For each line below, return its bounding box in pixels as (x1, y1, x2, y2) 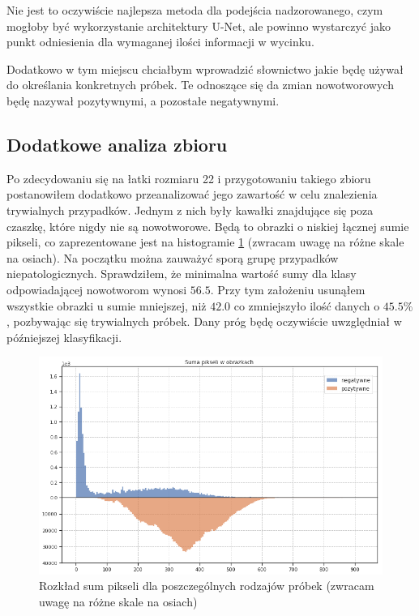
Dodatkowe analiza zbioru (6, 131, 228, 156)
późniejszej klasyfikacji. (6, 328, 122, 345)
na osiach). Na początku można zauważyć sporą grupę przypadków (6, 249, 339, 266)
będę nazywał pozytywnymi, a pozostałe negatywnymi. (6, 92, 280, 109)
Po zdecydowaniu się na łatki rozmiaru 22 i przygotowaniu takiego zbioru (6, 169, 371, 186)
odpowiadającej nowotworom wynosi (6, 280, 187, 297)
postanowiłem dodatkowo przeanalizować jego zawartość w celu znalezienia (6, 186, 378, 203)
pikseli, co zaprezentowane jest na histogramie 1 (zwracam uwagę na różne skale (6, 233, 404, 250)
